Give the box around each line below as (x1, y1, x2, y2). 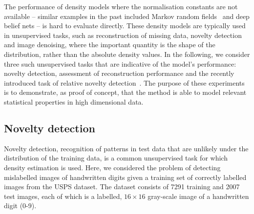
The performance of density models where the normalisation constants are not (4, 1, 238, 11)
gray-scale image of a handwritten (148, 191, 249, 201)
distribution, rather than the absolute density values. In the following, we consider (4, 49, 250, 59)
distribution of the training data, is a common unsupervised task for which (4, 153, 228, 163)
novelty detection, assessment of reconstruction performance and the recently (4, 68, 234, 78)
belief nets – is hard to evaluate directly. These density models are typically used (4, 20, 246, 31)
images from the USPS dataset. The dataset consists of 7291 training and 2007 (4, 181, 240, 192)
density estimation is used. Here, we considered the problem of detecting (4, 162, 221, 172)
